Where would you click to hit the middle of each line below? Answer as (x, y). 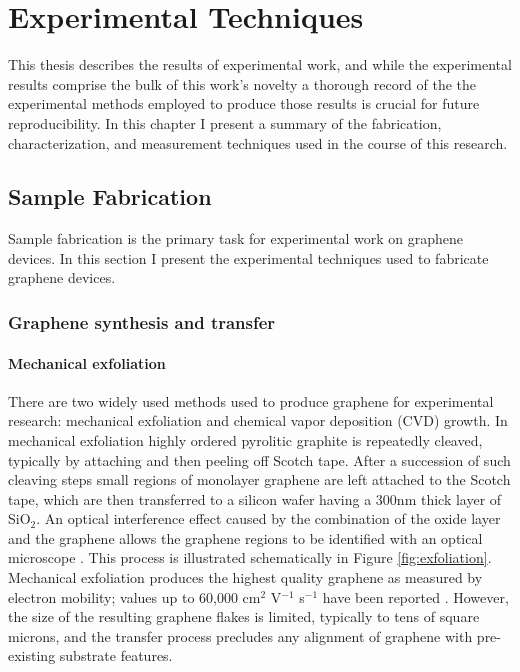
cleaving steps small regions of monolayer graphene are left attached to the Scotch (259, 479)
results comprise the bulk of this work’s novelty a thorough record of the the (242, 83)
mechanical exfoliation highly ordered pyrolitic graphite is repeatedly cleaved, (245, 439)
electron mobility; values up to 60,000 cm (134, 596)
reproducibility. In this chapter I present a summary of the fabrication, (225, 122)
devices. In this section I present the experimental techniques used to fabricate (248, 257)
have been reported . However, (415, 596)
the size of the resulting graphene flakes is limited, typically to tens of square (244, 616)
